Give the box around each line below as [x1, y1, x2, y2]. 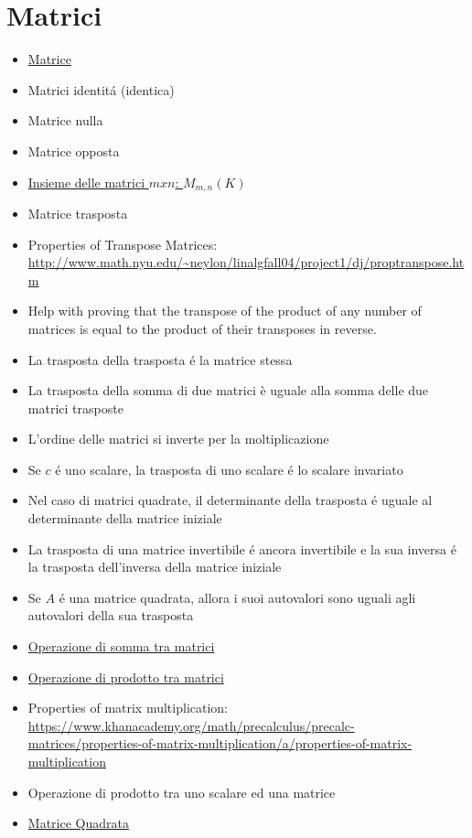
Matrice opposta [27, 141, 120, 160]
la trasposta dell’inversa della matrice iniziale [27, 557, 282, 576]
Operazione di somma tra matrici [27, 637, 215, 656]
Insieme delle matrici [27, 172, 145, 191]
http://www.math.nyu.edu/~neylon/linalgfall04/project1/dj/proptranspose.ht [27, 252, 465, 272]
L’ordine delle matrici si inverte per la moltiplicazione [27, 429, 329, 448]
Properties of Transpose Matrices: [27, 234, 218, 253]
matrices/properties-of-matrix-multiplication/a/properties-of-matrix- [27, 734, 413, 753]
